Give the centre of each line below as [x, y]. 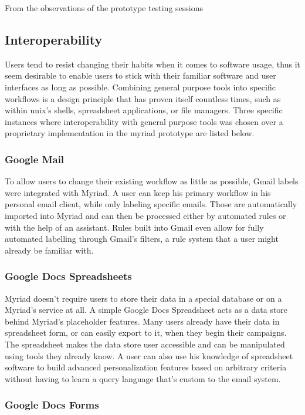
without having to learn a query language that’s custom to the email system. [143, 378]
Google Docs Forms [52, 405]
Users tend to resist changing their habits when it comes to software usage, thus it [153, 64]
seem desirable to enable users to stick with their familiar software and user [140, 75]
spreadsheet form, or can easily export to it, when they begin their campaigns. [146, 333]
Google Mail [35, 159]
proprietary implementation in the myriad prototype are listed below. [130, 133]
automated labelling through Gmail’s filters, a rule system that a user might [142, 239]
